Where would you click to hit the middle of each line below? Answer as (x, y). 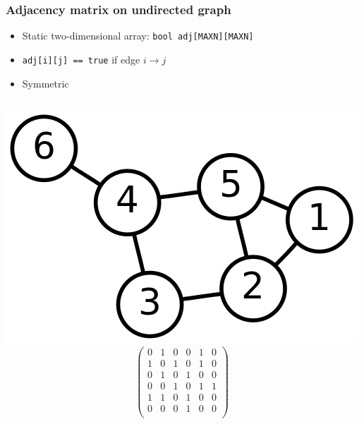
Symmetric (45, 83)
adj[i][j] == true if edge (81, 59)
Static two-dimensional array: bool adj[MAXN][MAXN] (138, 36)
